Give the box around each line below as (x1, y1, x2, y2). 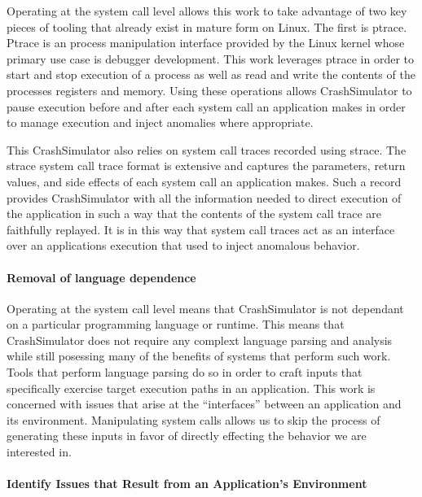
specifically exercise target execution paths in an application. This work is (7, 379, 376, 396)
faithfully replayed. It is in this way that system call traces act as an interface (7, 220, 395, 238)
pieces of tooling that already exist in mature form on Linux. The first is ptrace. (7, 18, 407, 35)
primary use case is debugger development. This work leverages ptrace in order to (7, 50, 414, 67)
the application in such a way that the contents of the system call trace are (7, 205, 381, 222)
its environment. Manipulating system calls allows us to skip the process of (7, 411, 380, 428)
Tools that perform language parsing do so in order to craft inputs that (7, 364, 363, 381)
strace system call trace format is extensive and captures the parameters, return (7, 157, 406, 174)
